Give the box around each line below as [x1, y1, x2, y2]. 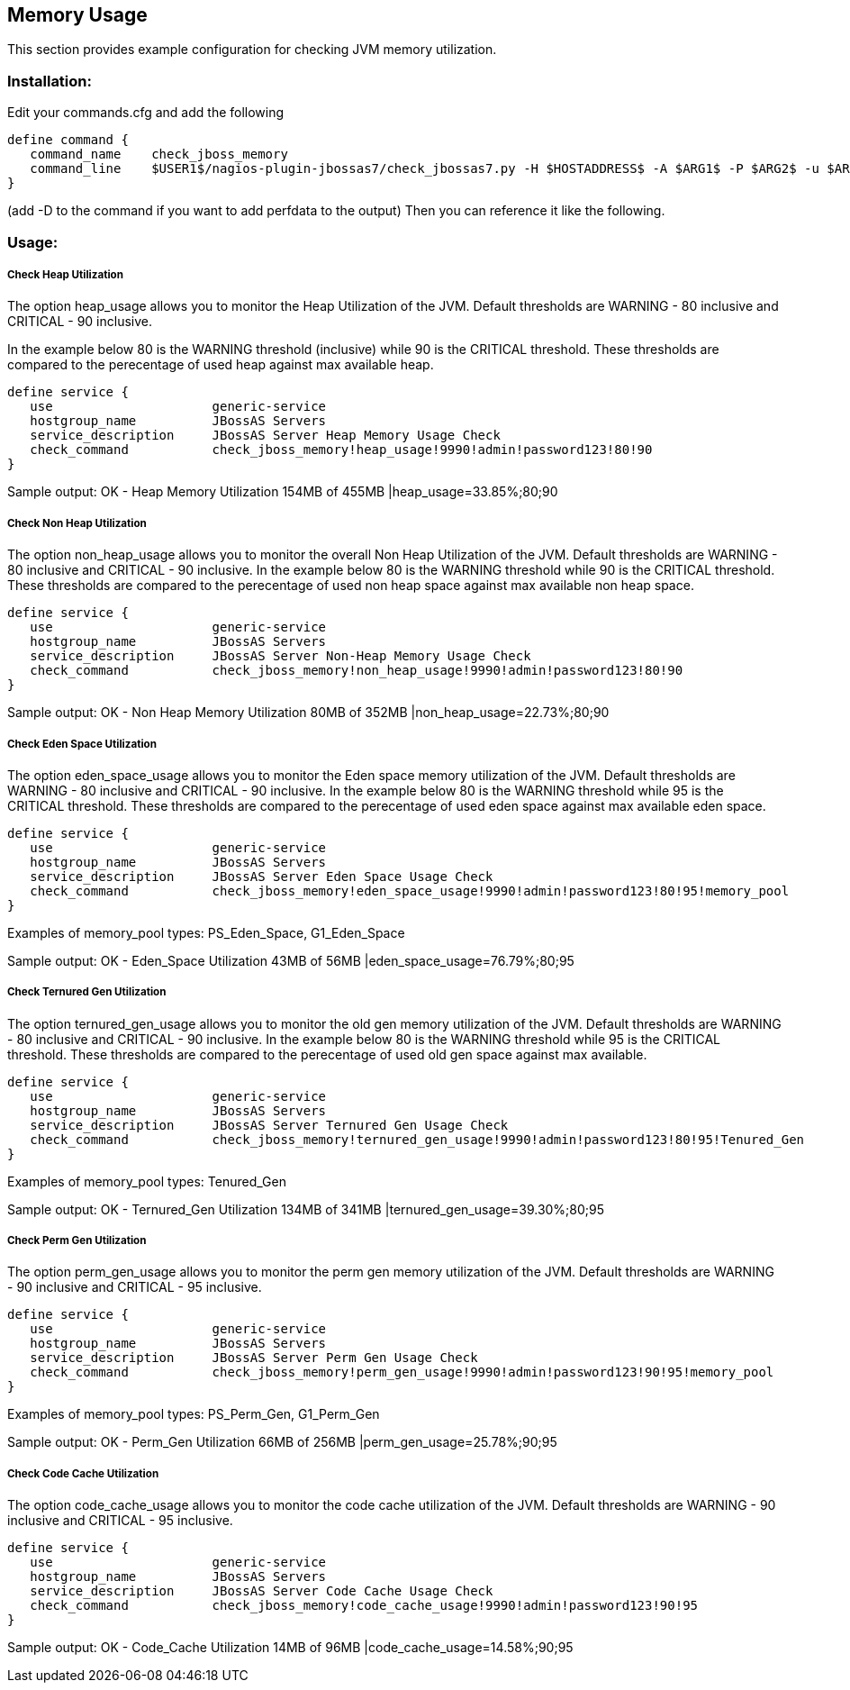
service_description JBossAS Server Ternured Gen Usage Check [30, 1117, 509, 1132]
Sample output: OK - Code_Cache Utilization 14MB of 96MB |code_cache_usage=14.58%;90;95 [7, 1640, 574, 1656]
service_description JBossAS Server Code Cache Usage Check [30, 1584, 493, 1599]
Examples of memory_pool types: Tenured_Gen [7, 1173, 286, 1189]
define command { [7, 132, 129, 148]
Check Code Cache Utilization [7, 1467, 159, 1480]
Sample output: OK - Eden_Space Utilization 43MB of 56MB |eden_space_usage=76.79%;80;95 [7, 952, 574, 968]
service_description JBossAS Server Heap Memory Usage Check [30, 428, 501, 443]
